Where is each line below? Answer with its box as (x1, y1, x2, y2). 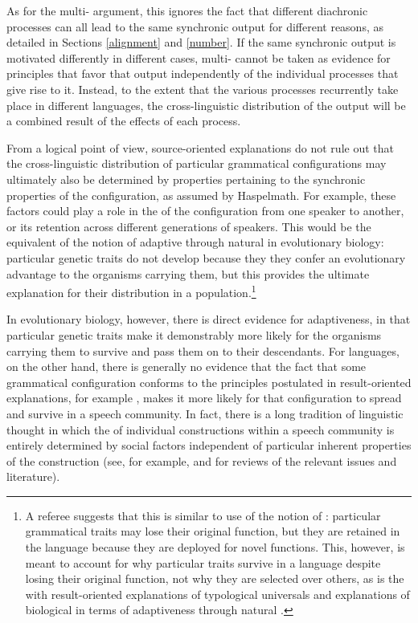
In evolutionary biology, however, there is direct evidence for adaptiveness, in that (6, 311, 411, 328)
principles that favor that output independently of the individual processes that (6, 65, 399, 82)
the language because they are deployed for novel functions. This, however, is (25, 539, 405, 556)
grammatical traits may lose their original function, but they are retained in (25, 523, 400, 540)
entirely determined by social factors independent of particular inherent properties (6, 437, 412, 454)
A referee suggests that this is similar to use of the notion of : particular (25, 507, 381, 523)
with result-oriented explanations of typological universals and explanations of (25, 585, 410, 602)
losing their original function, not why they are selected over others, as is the (25, 570, 404, 587)
